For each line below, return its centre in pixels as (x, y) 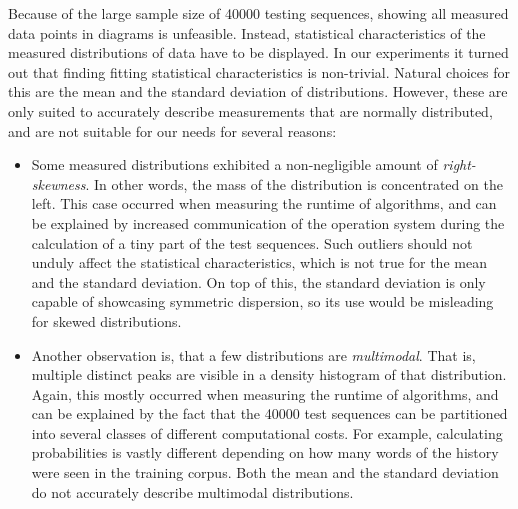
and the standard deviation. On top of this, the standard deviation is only (258, 281)
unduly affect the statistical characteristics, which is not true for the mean (259, 262)
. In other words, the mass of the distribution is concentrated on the (294, 183)
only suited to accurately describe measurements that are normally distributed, (250, 110)
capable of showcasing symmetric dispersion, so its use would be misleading (262, 301)
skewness (58, 183)
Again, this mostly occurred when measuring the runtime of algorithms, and (265, 393)
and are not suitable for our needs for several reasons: (172, 130)
